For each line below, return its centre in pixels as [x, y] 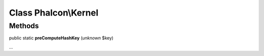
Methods [24, 26]
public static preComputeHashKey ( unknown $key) [61, 38]
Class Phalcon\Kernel [54, 13]
